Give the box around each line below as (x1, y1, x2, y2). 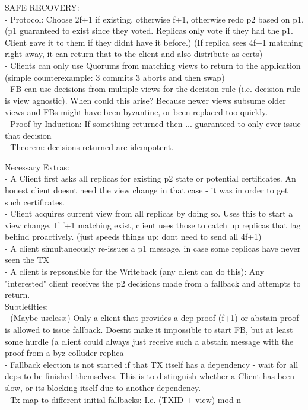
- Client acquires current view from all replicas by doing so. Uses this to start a (5, 207, 293, 220)
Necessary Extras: (5, 160, 69, 173)
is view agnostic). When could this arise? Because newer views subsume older (5, 94, 286, 106)
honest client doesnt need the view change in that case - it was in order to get (5, 183, 288, 196)
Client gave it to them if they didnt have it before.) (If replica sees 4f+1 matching (5, 36, 303, 48)
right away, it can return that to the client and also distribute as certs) (5, 47, 263, 60)
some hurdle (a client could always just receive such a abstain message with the (5, 335, 294, 347)
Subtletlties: (5, 300, 49, 312)
